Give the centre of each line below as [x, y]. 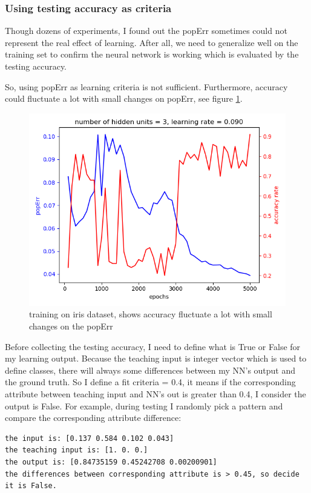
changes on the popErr [71, 326]
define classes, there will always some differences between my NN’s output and [150, 370]
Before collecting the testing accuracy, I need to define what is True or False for [153, 346]
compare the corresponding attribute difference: [93, 418]
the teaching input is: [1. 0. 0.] [77, 450]
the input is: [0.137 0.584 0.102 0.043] [90, 438]
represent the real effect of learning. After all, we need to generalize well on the [152, 42]
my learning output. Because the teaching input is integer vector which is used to [156, 358]
